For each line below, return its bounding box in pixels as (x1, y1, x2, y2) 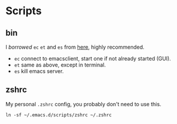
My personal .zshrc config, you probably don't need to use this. (5, 100, 162, 107)
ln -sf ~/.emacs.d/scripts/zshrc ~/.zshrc (5, 112, 112, 118)
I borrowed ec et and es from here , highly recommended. (5, 43, 144, 50)
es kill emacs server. (14, 68, 64, 75)
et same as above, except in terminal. (14, 61, 106, 68)
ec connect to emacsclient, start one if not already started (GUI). (14, 55, 171, 62)
